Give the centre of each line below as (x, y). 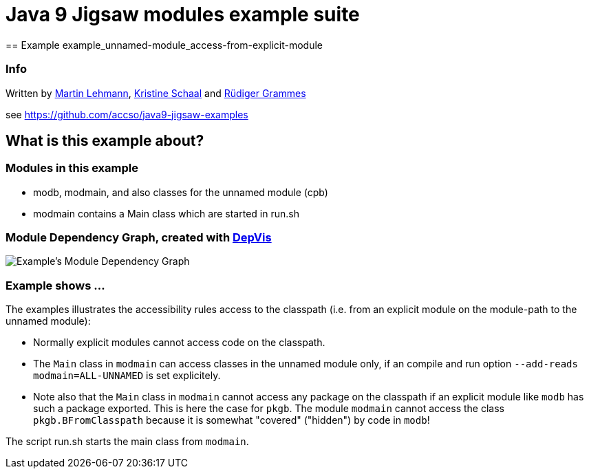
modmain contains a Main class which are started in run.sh (166, 213)
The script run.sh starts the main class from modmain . (127, 442)
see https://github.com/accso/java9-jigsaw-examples (127, 114)
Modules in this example (72, 168)
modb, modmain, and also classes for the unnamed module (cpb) (181, 192)
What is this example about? (105, 140)
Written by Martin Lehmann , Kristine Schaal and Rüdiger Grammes (156, 93)
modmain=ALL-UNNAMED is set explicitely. (127, 376)
